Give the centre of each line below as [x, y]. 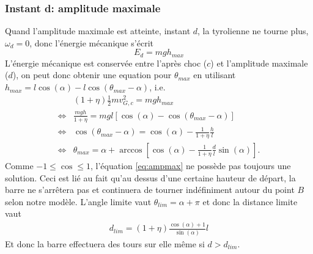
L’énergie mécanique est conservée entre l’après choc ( [106, 63]
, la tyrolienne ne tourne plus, [253, 31]
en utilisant [215, 75]
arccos [131, 150]
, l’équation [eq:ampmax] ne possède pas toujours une [191, 165]
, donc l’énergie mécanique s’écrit [92, 42]
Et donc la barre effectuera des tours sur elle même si [105, 243]
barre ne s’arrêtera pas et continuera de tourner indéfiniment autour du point [150, 190]
